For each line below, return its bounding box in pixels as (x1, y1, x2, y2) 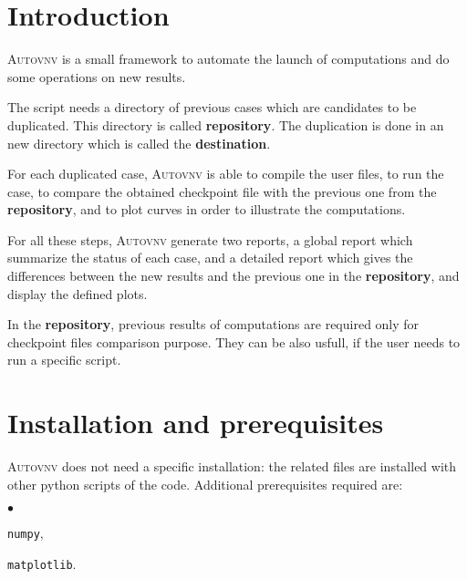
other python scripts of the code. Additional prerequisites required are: (7, 474, 403, 493)
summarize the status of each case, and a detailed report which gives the (7, 248, 413, 267)
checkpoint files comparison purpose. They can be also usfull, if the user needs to (7, 332, 461, 351)
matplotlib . (7, 554, 77, 573)
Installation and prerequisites (7, 404, 384, 441)
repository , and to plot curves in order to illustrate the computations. (7, 200, 406, 219)
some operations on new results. (7, 67, 186, 86)
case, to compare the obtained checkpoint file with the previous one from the (7, 181, 437, 201)
